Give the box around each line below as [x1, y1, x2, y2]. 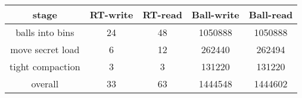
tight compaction [10, 60, 80, 73]
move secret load [10, 43, 80, 56]
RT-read [142, 8, 182, 21]
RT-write [89, 8, 133, 21]
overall [31, 77, 59, 90]
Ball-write [191, 8, 239, 21]
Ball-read [248, 8, 293, 21]
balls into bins [15, 25, 74, 39]
